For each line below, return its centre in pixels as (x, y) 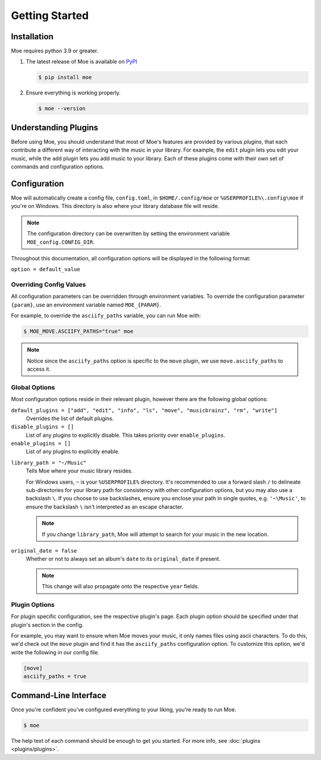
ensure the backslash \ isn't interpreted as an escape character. (105, 507)
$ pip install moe (65, 78)
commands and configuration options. (58, 167)
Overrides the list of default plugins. (70, 418)
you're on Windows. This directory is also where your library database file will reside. (115, 206)
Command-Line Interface (59, 695)
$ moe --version (62, 109)
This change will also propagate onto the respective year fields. (120, 586)
